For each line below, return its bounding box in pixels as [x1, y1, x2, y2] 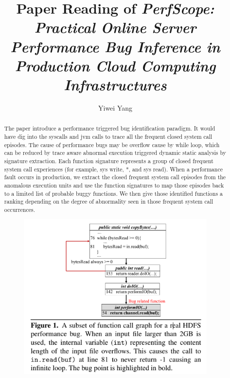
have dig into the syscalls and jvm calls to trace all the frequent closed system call [4, 132, 212, 140]
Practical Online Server [34, 17, 196, 38]
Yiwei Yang [98, 102, 132, 113]
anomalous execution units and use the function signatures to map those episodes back [4, 181, 224, 189]
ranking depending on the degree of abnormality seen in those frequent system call [4, 197, 213, 206]
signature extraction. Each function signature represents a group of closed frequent [4, 156, 213, 165]
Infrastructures [64, 74, 167, 94]
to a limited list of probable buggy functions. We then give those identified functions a [4, 189, 223, 197]
